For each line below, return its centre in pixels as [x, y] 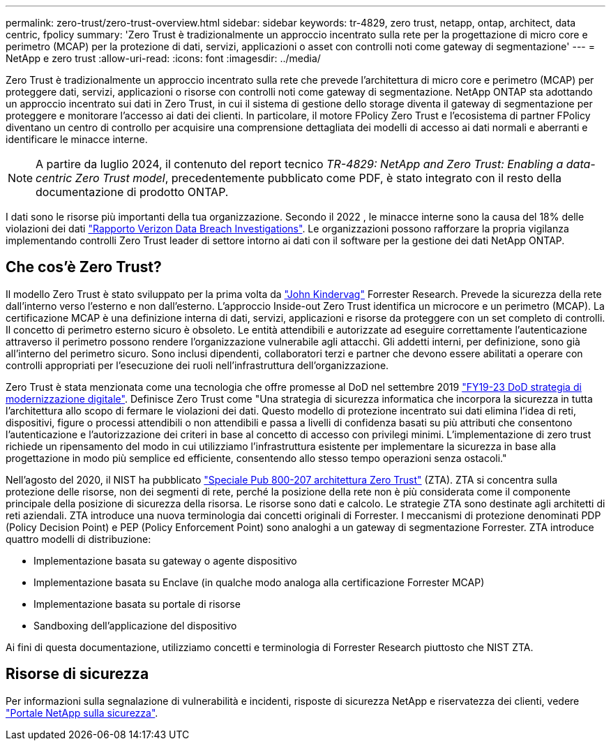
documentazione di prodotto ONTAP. [132, 192]
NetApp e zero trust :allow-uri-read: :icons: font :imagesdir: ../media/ [163, 58]
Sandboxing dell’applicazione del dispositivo [135, 625]
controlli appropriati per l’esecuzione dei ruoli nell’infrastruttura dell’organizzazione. [197, 365]
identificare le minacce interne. [77, 139]
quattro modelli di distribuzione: [78, 539]
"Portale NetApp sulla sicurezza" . [82, 713]
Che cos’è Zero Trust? [84, 267]
